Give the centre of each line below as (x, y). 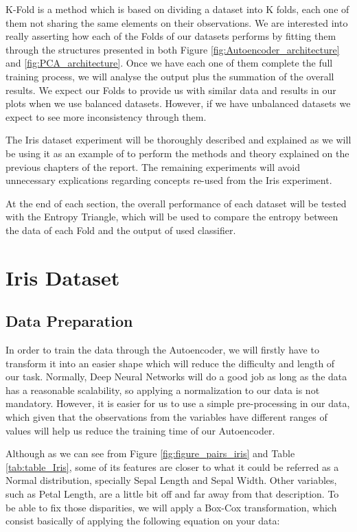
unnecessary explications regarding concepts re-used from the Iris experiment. (169, 180)
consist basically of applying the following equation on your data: (143, 521)
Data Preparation (69, 321)
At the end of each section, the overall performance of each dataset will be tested (176, 203)
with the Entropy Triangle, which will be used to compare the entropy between (172, 217)
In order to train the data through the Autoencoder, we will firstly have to (162, 350)
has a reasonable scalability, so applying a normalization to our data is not (163, 390)
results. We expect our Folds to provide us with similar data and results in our (171, 90)
